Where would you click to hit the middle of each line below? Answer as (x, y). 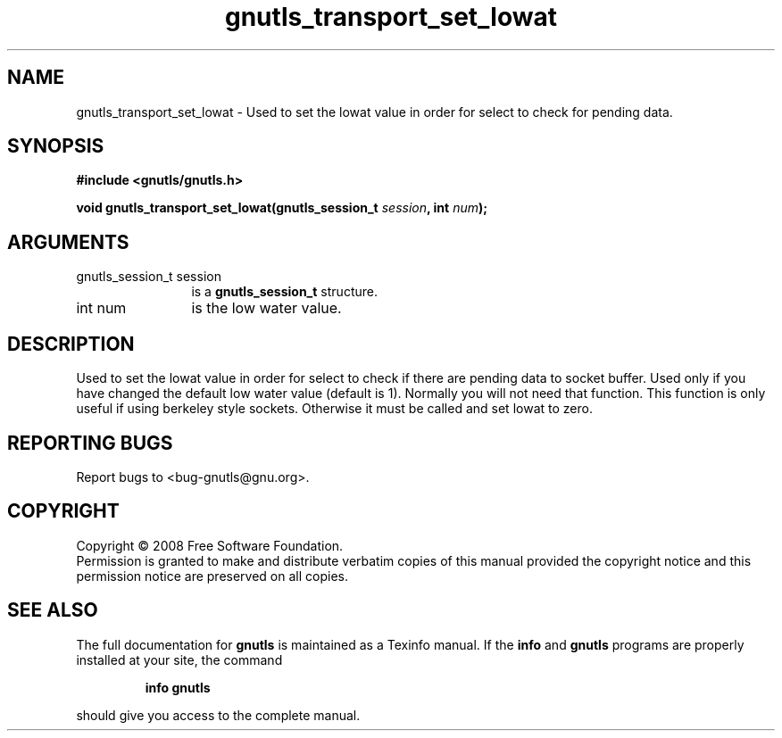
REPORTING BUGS (90, 443)
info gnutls (178, 687)
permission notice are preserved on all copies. (212, 576)
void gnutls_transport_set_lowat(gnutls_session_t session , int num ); (282, 208)
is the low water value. (266, 308)
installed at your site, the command (179, 659)
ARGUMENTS (68, 242)
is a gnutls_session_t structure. (284, 292)
